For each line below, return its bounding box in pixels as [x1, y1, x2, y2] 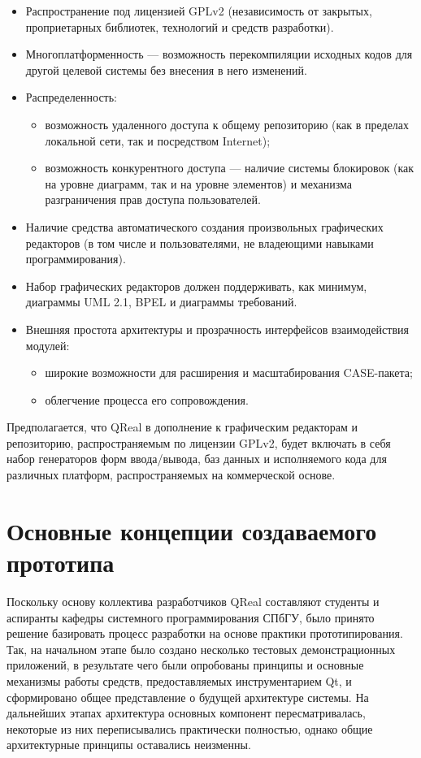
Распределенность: [25, 89, 118, 106]
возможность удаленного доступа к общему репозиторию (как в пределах [45, 115, 410, 132]
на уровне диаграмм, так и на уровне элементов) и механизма [45, 175, 353, 192]
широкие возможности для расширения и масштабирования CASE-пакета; [45, 364, 413, 381]
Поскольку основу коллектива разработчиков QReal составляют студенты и [7, 592, 380, 609]
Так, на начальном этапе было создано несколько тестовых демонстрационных [7, 640, 396, 657]
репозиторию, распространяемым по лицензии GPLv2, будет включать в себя [7, 434, 391, 451]
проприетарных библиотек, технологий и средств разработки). [25, 18, 334, 35]
